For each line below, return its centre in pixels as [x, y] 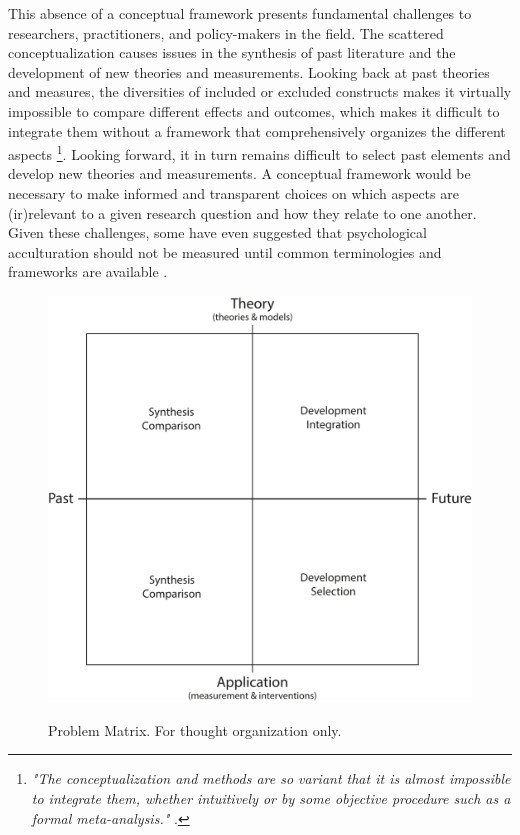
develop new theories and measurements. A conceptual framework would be [239, 173]
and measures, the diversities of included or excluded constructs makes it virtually [260, 91]
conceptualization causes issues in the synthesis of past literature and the [232, 52]
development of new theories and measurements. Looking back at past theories [249, 71]
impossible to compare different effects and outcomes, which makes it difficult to [254, 110]
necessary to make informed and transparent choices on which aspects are [233, 193]
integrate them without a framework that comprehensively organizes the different [257, 130]
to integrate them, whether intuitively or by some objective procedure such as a [271, 797]
